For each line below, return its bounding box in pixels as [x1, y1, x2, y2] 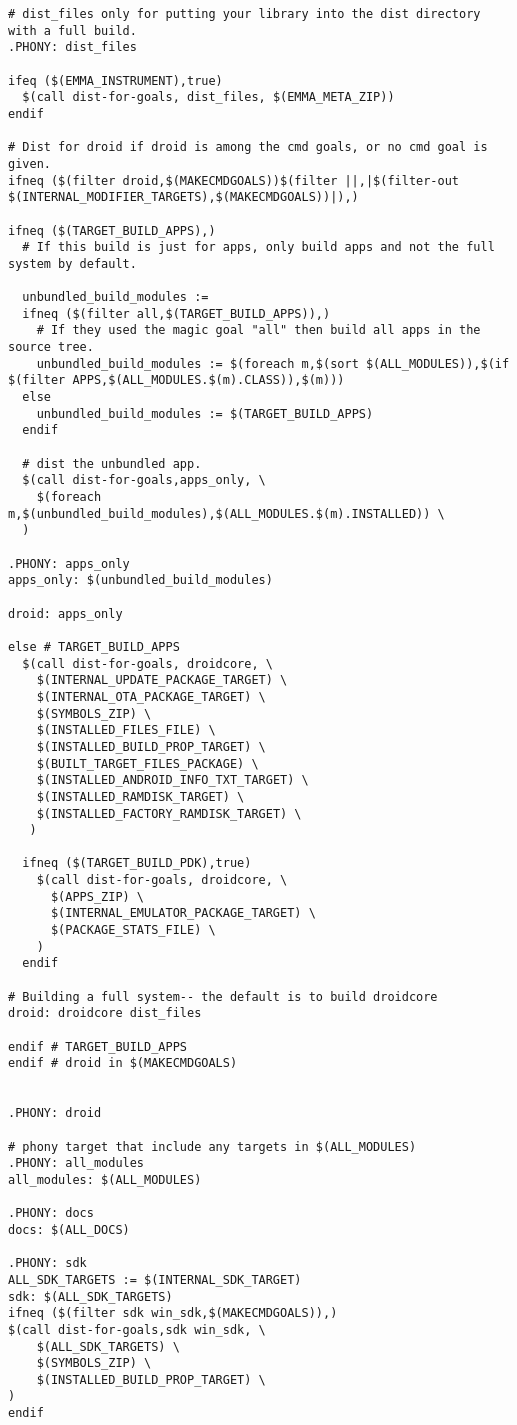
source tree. [8, 340, 94, 355]
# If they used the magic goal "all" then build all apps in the [36, 323, 481, 338]
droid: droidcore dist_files [8, 1006, 202, 1021]
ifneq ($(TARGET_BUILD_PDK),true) [22, 856, 252, 871]
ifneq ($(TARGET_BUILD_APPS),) [8, 223, 216, 238]
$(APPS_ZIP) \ [50, 889, 145, 904]
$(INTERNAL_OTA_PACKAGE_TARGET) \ [36, 689, 266, 704]
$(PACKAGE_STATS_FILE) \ [50, 923, 216, 938]
